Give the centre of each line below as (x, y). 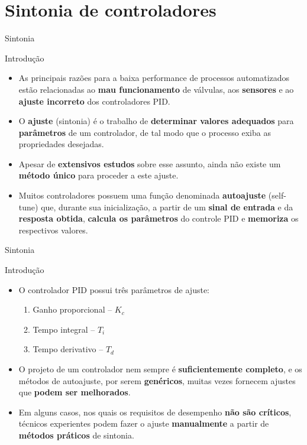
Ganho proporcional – (72, 309)
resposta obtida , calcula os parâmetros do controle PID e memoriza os (159, 218)
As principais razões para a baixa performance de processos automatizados (154, 78)
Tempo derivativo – (68, 349)
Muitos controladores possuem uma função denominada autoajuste (142, 195)
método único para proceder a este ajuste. (98, 175)
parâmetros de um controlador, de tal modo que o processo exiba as (145, 132)
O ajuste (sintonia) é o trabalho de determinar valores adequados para (156, 121)
